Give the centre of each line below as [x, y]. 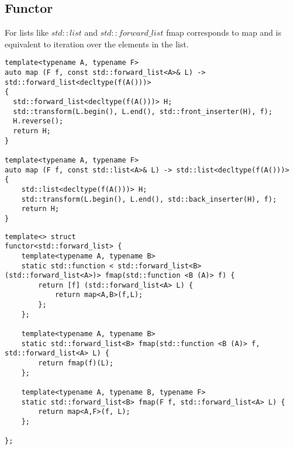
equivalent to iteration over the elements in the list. [97, 44]
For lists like [27, 32]
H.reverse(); [38, 121]
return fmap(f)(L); [76, 363]
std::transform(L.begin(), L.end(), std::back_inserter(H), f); [149, 199]
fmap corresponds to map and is [224, 32]
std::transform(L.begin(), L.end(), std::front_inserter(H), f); [143, 111]
